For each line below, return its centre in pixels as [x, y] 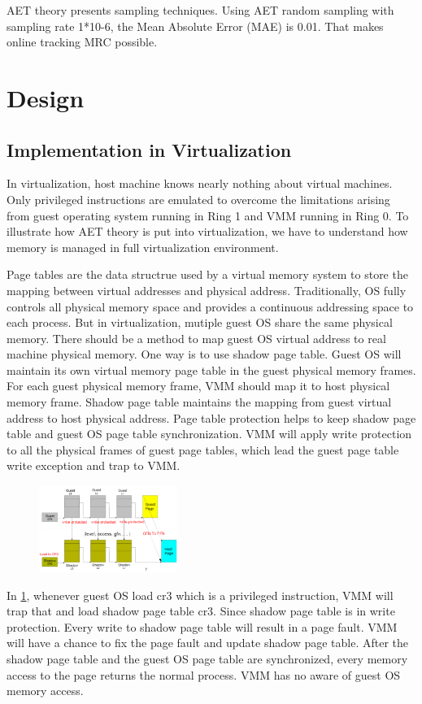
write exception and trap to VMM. [94, 465]
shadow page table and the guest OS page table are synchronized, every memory [207, 658]
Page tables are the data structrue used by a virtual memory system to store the [207, 274]
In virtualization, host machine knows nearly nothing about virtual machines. [200, 183]
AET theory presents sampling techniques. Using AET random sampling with [200, 10]
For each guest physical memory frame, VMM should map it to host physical [198, 386]
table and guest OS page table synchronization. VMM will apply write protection [209, 434]
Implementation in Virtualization [149, 149]
